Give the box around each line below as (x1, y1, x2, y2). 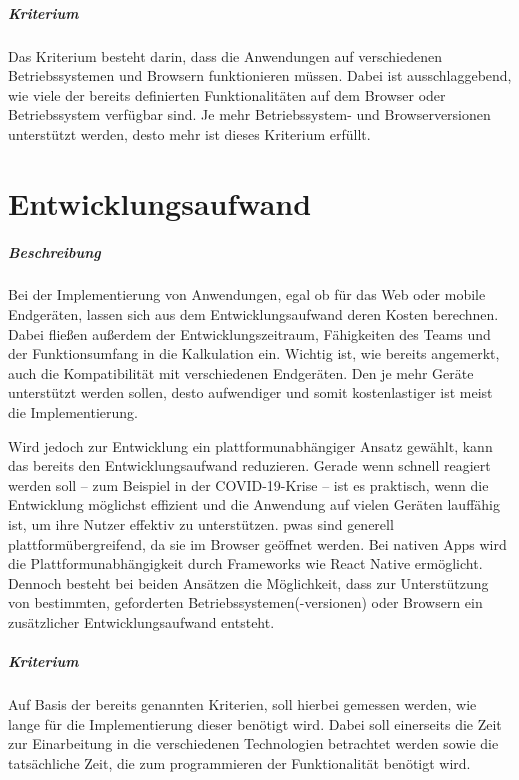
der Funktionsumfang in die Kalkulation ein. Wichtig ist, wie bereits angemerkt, (8, 343, 500, 364)
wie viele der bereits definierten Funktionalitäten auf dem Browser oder (8, 84, 446, 105)
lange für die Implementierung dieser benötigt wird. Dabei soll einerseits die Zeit (8, 713, 502, 734)
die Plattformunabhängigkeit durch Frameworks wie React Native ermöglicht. (8, 553, 483, 574)
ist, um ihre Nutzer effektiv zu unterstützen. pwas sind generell (8, 514, 394, 534)
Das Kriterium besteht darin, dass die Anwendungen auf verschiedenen (8, 45, 442, 66)
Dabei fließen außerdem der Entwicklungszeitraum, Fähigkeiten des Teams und (8, 323, 491, 344)
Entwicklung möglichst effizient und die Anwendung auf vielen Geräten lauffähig (8, 494, 500, 515)
